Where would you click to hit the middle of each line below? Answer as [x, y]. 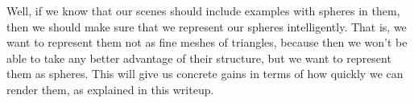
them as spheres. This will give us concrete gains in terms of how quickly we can [205, 74]
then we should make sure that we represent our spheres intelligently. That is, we [207, 26]
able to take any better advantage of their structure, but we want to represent [199, 58]
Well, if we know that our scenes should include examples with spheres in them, [203, 10]
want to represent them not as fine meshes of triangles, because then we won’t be [207, 42]
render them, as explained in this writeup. [110, 89]
